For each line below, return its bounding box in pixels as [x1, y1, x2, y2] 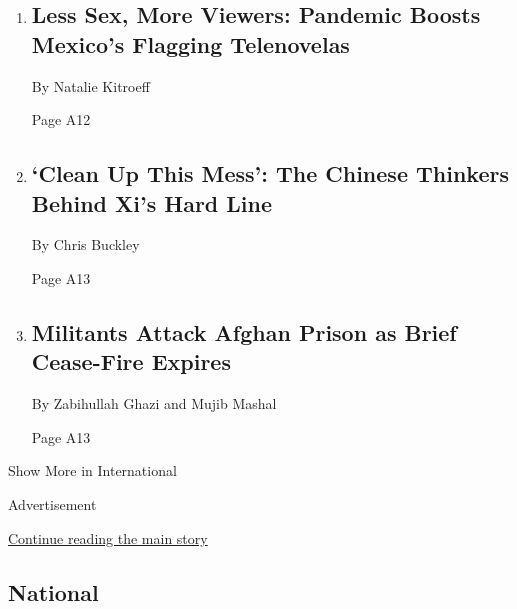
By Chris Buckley [31, 234, 140, 255]
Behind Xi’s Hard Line [31, 187, 273, 218]
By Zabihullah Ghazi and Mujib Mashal [31, 393, 277, 414]
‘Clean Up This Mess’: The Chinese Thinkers [31, 158, 509, 189]
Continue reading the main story [8, 527, 208, 548]
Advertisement [8, 493, 97, 514]
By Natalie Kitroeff [31, 75, 150, 96]
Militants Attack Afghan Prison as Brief [31, 316, 457, 347]
